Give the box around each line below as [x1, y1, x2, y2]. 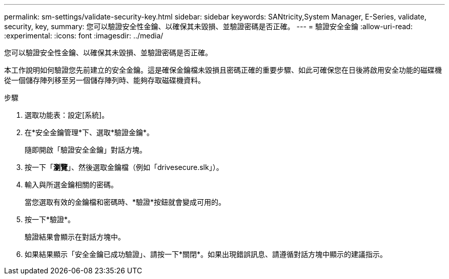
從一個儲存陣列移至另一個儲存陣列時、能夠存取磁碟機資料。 [4, 76, 205, 84]
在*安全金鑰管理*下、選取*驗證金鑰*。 [25, 128, 154, 137]
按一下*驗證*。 [25, 215, 75, 224]
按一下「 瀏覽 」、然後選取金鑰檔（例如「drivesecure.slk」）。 [25, 163, 223, 171]
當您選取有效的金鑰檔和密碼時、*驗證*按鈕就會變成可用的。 [25, 198, 226, 206]
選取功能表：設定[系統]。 [25, 111, 109, 119]
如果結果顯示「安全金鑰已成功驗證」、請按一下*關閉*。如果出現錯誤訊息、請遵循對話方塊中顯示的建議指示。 [25, 250, 387, 259]
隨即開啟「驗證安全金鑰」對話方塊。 [25, 145, 147, 154]
